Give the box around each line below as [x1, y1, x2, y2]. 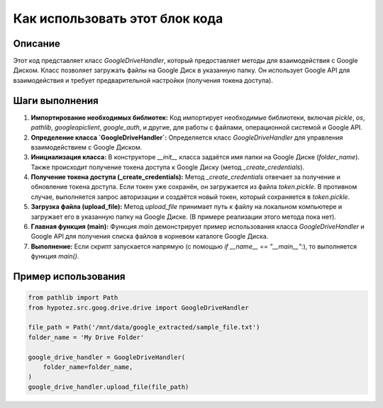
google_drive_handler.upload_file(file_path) [28, 382, 189, 391]
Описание [13, 38, 60, 50]
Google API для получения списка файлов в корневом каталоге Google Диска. [30, 232, 269, 241]
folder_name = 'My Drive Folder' [28, 333, 145, 341]
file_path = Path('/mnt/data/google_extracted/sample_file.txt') [28, 323, 260, 331]
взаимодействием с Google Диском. [30, 142, 143, 152]
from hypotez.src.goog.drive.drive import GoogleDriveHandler [28, 303, 249, 312]
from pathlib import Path [28, 294, 118, 302]
